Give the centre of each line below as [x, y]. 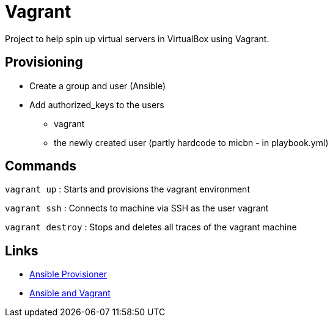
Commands [41, 166]
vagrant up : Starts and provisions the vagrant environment [127, 189]
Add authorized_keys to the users [97, 104]
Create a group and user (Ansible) [98, 86]
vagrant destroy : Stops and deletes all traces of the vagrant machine [151, 227]
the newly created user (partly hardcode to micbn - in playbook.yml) [191, 142]
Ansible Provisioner [68, 274]
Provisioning [44, 62]
